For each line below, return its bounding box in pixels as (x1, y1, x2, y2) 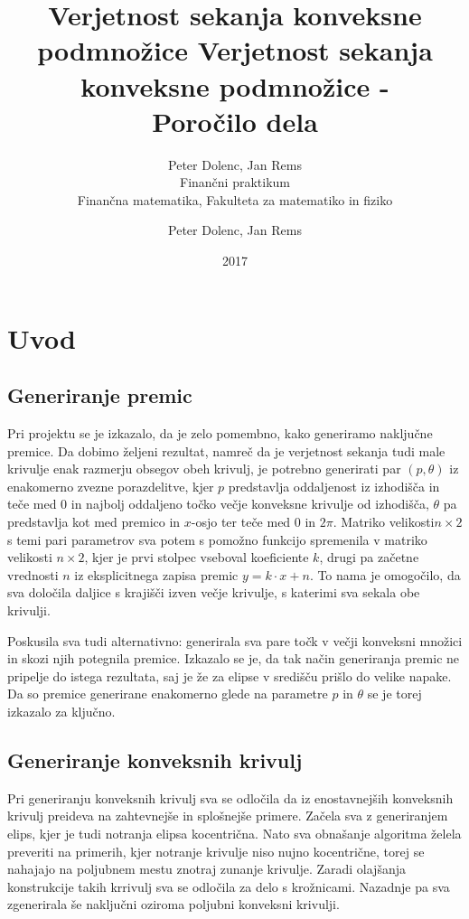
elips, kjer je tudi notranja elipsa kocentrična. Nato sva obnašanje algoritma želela (7, 823, 462, 842)
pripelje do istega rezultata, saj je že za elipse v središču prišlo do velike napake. (7, 666, 452, 685)
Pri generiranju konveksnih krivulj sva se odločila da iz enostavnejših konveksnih (7, 788, 454, 807)
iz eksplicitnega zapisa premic (74, 565, 239, 584)
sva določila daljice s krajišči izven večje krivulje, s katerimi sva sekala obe (7, 583, 420, 602)
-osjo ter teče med (191, 512, 291, 531)
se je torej (367, 684, 422, 703)
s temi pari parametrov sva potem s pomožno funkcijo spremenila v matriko (7, 530, 427, 549)
